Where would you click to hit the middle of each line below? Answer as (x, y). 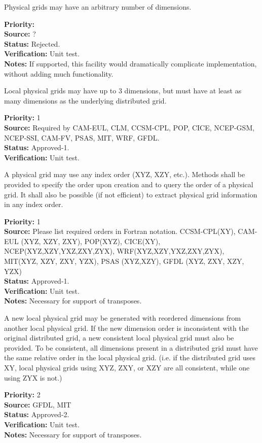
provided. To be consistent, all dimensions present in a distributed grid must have (131, 347)
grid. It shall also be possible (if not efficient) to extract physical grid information (131, 194)
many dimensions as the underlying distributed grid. (85, 100)
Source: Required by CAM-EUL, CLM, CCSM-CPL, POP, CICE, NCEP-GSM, (129, 127)
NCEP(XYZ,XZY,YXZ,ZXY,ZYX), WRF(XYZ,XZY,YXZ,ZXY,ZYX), (114, 251)
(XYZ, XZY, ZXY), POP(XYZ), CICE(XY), (91, 241)
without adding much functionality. (59, 73)
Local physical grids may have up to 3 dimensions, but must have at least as (123, 91)
